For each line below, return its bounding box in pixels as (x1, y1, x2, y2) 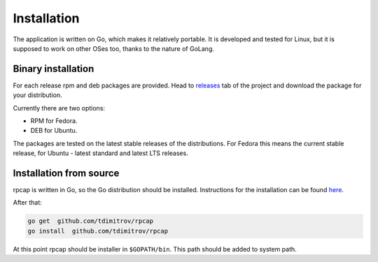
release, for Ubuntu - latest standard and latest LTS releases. (13, 149, 188, 157)
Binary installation (13, 63, 94, 75)
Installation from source (13, 168, 120, 179)
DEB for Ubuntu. (30, 126, 78, 135)
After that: (13, 198, 42, 207)
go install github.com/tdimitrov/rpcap (27, 227, 168, 235)
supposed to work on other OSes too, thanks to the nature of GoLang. (13, 44, 215, 52)
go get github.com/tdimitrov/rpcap (27, 217, 154, 225)
